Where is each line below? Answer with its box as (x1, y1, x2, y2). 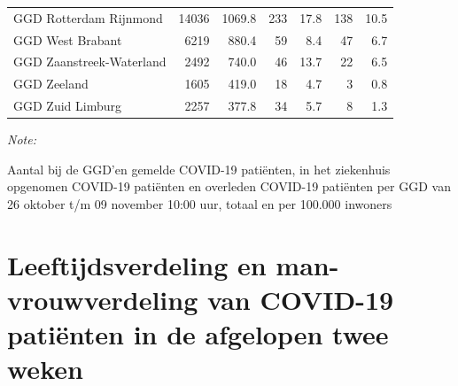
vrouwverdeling (7, 281, 198, 317)
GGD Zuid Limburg (13, 96, 121, 115)
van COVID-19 (206, 281, 394, 317)
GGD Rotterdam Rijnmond (13, 8, 163, 27)
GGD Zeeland (13, 74, 89, 93)
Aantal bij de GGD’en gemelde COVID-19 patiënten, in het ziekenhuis (7, 159, 391, 178)
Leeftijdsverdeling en (7, 246, 267, 282)
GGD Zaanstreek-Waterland (13, 52, 167, 71)
